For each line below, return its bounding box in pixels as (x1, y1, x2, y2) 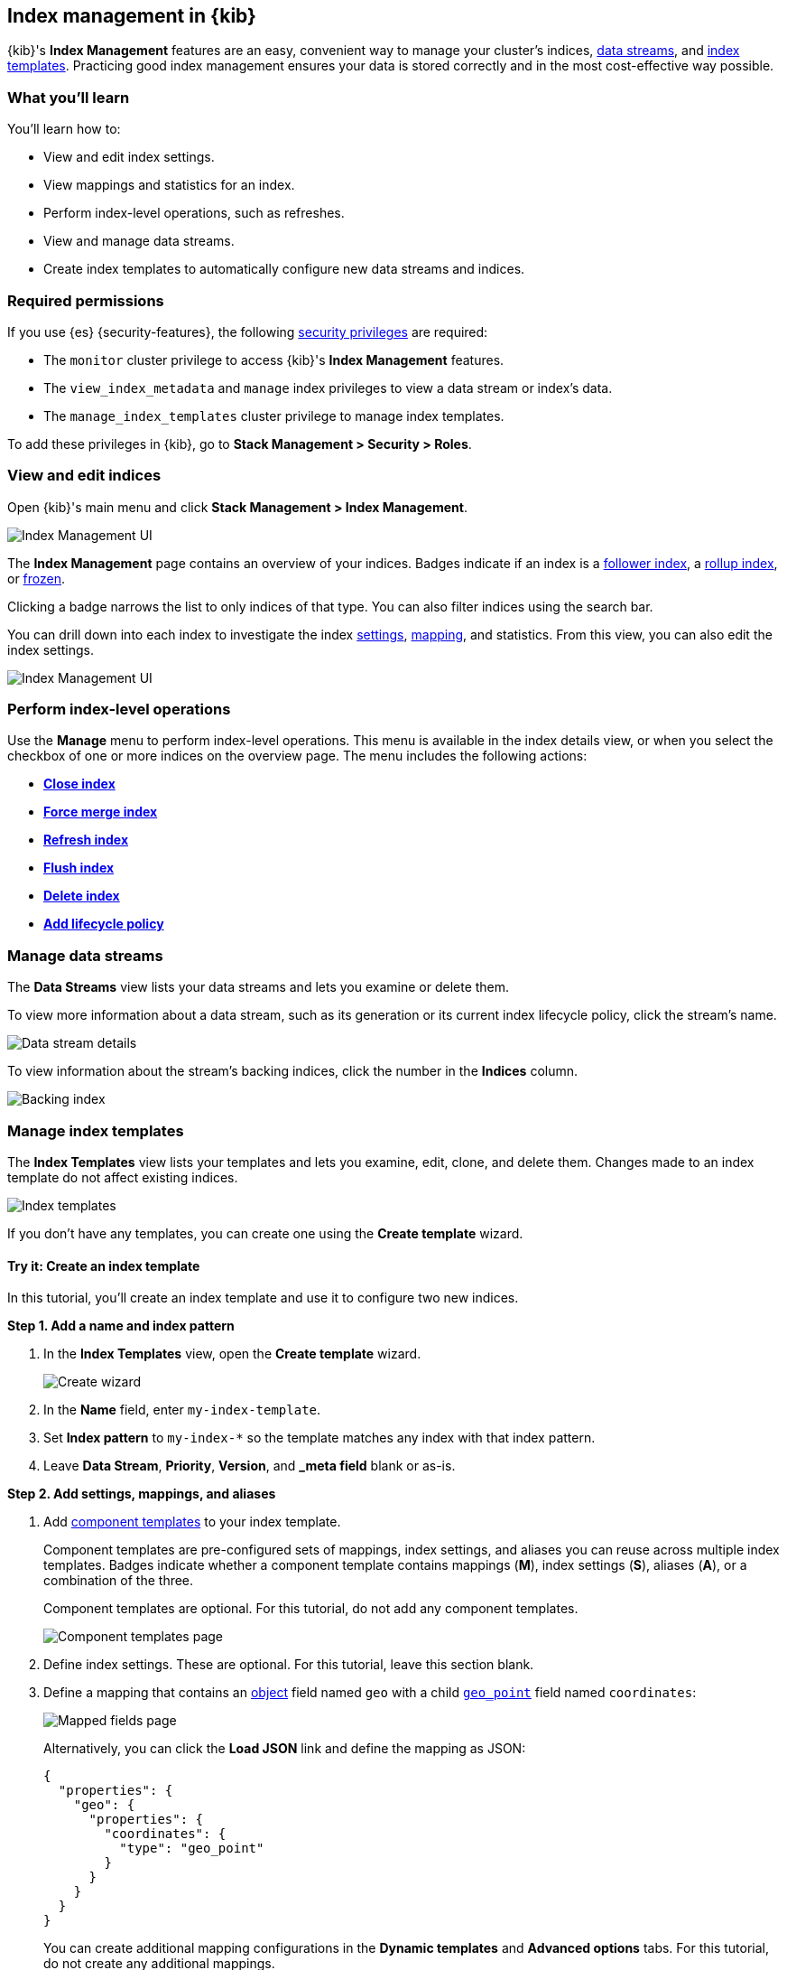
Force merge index (43, 804, 158, 820)
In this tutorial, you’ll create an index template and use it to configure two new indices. (7, 1290, 519, 1306)
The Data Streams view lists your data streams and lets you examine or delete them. (7, 979, 510, 995)
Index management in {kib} (7, 5, 256, 27)
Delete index (43, 888, 120, 904)
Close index (43, 776, 116, 792)
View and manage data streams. (43, 233, 235, 249)
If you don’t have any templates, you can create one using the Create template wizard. (7, 1225, 523, 1241)
